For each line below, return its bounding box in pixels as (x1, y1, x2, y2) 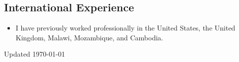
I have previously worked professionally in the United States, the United (15, 23, 236, 33)
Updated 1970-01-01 (4, 49, 65, 59)
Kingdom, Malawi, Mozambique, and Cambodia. (15, 32, 163, 42)
